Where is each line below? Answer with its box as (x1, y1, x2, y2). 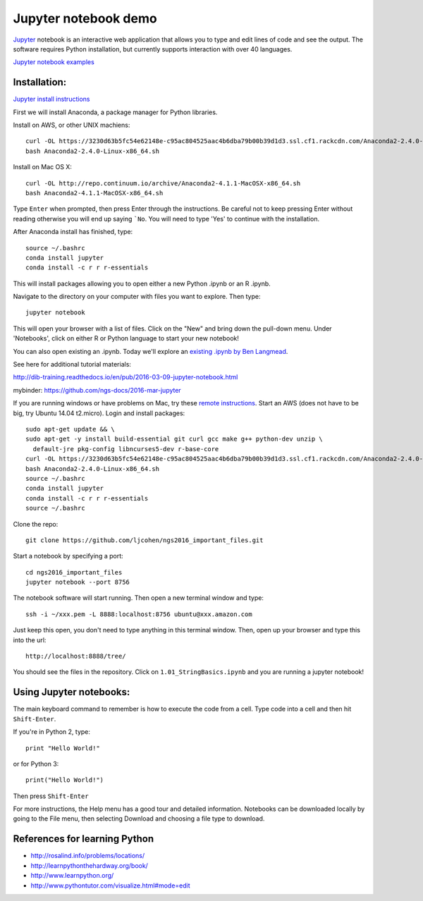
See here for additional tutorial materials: (13, 360, 132, 369)
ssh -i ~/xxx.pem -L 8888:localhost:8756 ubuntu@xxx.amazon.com (25, 610, 253, 618)
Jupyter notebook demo (13, 11, 158, 26)
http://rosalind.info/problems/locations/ (30, 852, 145, 860)
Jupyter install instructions (13, 95, 90, 104)
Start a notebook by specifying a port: (13, 552, 123, 560)
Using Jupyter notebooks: (13, 686, 130, 698)
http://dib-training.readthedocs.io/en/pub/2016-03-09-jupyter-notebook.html (13, 373, 238, 381)
